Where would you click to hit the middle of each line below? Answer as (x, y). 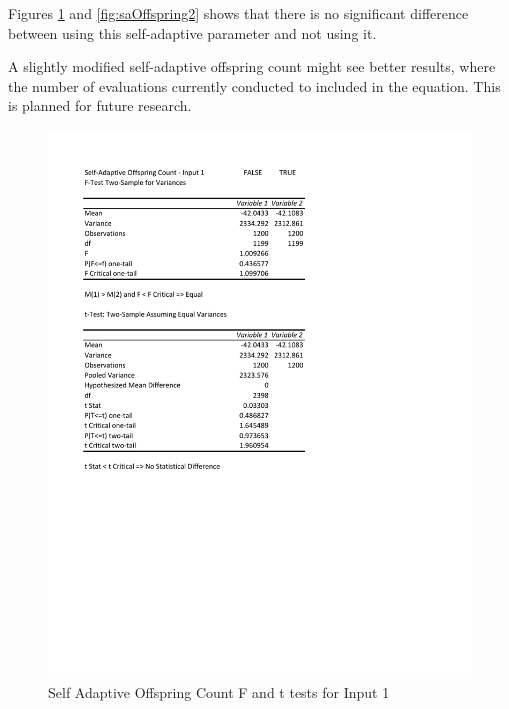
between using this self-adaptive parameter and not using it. (192, 32)
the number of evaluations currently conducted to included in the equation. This (254, 85)
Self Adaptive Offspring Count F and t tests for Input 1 (219, 692)
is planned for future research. (100, 105)
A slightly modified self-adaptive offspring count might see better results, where (252, 66)
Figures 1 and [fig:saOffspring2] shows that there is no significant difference (238, 13)
